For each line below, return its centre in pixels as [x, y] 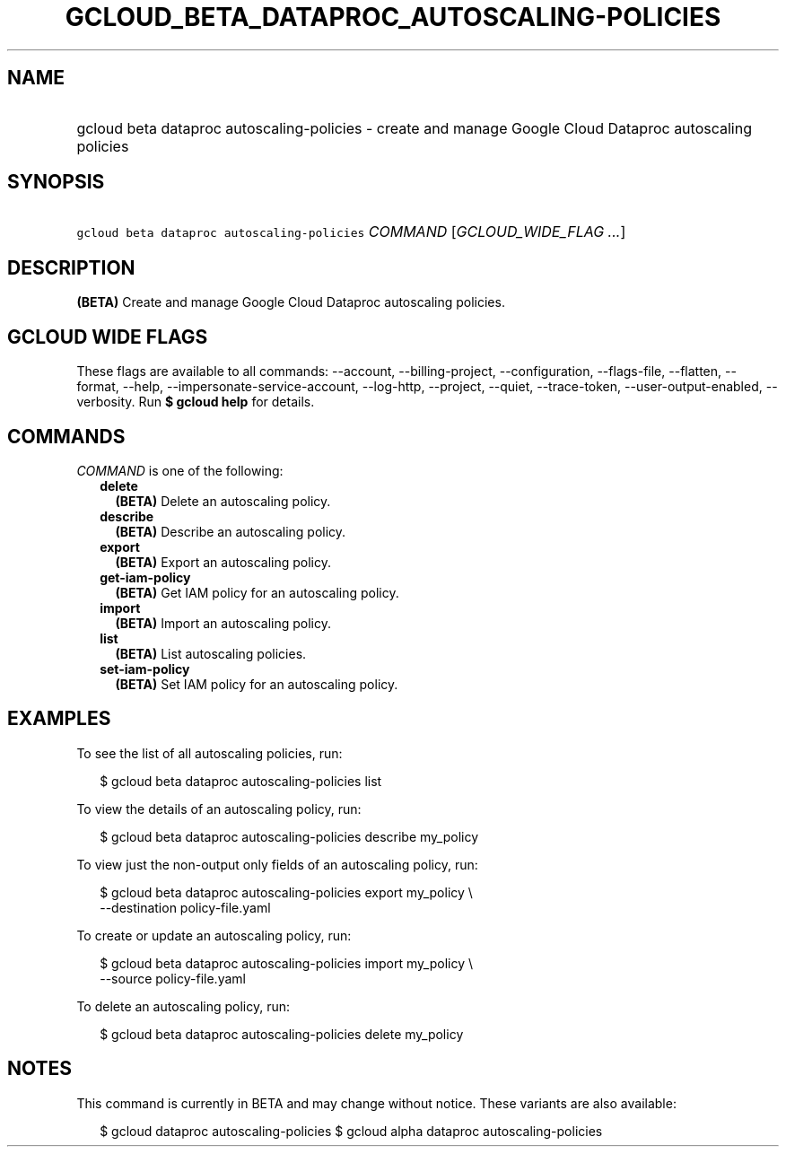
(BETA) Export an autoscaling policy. [223, 562]
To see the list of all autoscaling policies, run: [210, 753]
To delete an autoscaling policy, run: [183, 1006]
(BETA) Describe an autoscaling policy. [231, 531]
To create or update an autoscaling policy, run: [214, 935]
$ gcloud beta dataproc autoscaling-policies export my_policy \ [286, 892]
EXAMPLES [59, 719]
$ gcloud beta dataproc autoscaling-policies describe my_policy [289, 836]
